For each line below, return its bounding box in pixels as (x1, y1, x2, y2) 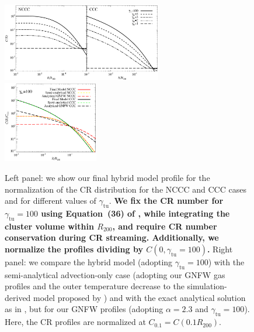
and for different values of (5, 194, 96, 207)
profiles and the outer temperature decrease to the (5, 280, 185, 292)
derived (5, 291, 31, 303)
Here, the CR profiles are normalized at (5, 316, 146, 328)
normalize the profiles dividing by (5, 242, 143, 255)
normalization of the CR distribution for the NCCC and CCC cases (5, 183, 246, 195)
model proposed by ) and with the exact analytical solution (33, 291, 246, 303)
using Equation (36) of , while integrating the (41, 207, 230, 219)
